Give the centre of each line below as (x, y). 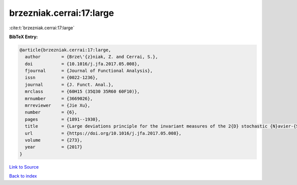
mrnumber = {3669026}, (59, 98)
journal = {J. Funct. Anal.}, (69, 85)
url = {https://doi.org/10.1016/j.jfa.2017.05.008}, (103, 133)
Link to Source (24, 167)
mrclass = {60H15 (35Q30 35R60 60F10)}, (82, 92)
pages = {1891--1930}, (63, 119)
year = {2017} (54, 147)
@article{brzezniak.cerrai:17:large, (65, 50)
